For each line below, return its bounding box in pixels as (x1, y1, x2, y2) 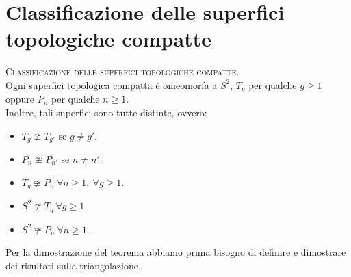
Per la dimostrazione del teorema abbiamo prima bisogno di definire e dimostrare (5, 245, 346, 259)
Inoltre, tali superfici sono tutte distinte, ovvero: (5, 105, 207, 119)
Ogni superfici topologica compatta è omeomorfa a (5, 77, 218, 92)
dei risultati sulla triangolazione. (5, 258, 141, 272)
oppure (5, 92, 35, 106)
